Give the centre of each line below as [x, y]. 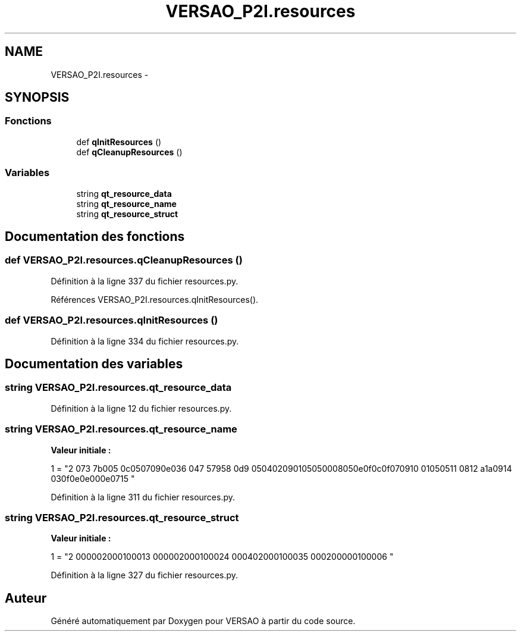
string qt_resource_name [126, 203]
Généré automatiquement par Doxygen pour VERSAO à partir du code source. [203, 621]
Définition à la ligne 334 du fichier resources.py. [145, 341]
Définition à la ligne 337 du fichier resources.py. [145, 281]
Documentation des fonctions [95, 236]
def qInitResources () [119, 142]
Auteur [26, 598]
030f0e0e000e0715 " [93, 478]
